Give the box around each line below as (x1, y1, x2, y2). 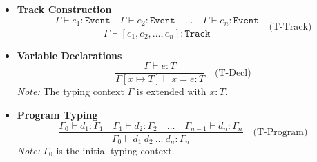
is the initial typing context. (56, 143, 175, 158)
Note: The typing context (17, 84, 124, 99)
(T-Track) (269, 22, 312, 32)
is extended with (136, 84, 206, 99)
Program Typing (17, 107, 98, 121)
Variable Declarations (17, 48, 122, 62)
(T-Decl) (214, 68, 251, 78)
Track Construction (17, 2, 112, 16)
